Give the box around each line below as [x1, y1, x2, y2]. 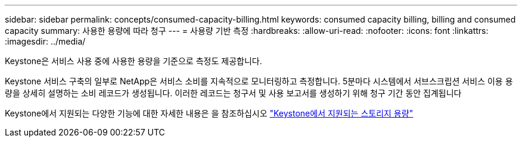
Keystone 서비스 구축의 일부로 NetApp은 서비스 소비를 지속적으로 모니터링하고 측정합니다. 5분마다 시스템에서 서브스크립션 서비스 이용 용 [5, 76, 513, 86]
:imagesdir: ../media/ [5, 36, 86, 46]
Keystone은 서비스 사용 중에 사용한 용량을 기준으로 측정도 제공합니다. [5, 56, 262, 66]
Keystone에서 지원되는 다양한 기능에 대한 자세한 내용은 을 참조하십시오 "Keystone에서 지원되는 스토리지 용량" [5, 108, 414, 118]
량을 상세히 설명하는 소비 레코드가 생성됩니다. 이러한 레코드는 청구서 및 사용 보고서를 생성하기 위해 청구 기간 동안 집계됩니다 [5, 88, 462, 98]
